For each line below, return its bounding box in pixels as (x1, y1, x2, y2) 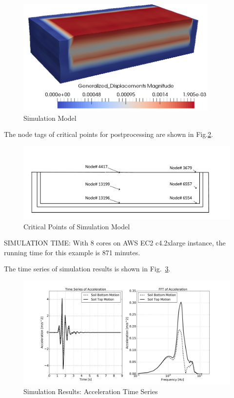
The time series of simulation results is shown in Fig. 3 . (4, 264, 171, 274)
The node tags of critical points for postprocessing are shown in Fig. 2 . (4, 129, 214, 139)
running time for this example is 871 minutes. (4, 247, 140, 257)
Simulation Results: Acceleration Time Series (23, 386, 158, 396)
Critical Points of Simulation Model (23, 221, 130, 231)
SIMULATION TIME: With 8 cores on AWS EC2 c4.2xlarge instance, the (4, 238, 226, 248)
